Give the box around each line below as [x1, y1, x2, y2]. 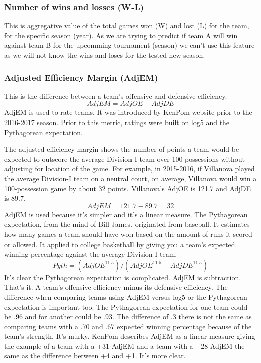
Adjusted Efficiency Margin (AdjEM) [4, 71, 158, 83]
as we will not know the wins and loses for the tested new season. [4, 50, 205, 60]
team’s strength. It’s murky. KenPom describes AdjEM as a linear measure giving [4, 331, 255, 341]
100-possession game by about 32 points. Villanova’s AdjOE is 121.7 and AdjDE [4, 183, 251, 193]
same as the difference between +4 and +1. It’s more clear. [4, 350, 186, 361]
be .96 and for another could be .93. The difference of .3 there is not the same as [4, 311, 252, 322]
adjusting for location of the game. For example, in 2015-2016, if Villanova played [4, 163, 255, 174]
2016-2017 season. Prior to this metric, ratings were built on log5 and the [4, 117, 230, 127]
